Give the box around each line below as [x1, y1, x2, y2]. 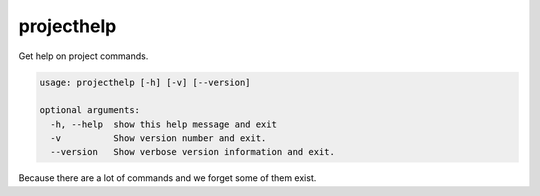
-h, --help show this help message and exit [50, 118, 277, 130]
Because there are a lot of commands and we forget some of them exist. [18, 172, 317, 184]
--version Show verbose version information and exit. [50, 146, 335, 158]
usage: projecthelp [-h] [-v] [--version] [39, 76, 251, 88]
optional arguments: [39, 105, 140, 116]
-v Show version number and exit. [50, 133, 267, 144]
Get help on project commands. [18, 50, 149, 62]
